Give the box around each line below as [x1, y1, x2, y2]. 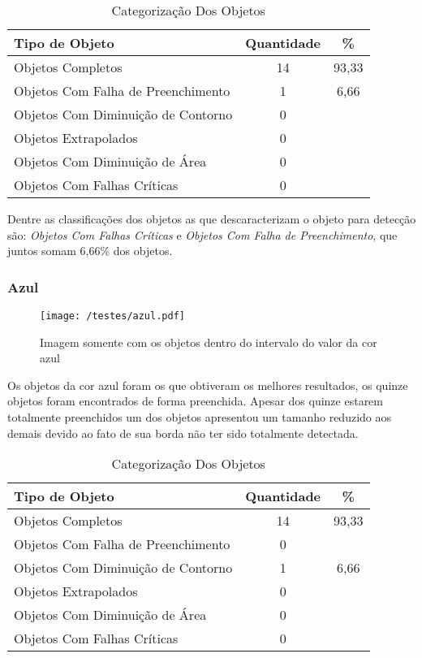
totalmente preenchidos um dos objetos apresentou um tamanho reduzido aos [7, 409, 391, 426]
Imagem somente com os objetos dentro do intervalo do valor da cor [40, 333, 377, 350]
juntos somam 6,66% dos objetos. [7, 242, 173, 259]
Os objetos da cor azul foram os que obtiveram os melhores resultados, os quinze [7, 376, 408, 393]
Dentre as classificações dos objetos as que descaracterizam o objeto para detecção [7, 210, 416, 227]
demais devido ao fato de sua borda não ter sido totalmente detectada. [7, 424, 359, 441]
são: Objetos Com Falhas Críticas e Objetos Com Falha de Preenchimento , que [7, 226, 398, 243]
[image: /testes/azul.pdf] [40, 310, 185, 322]
